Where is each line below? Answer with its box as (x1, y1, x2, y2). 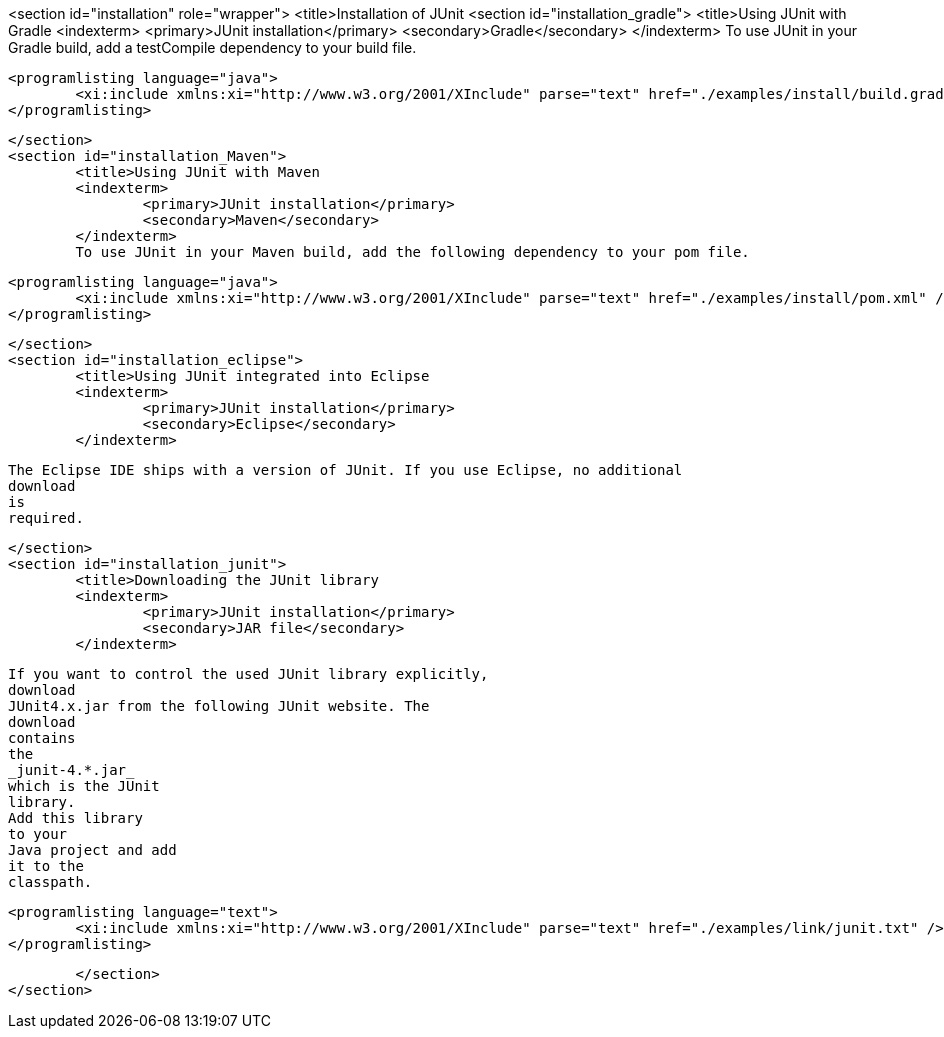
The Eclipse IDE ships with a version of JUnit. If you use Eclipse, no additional (8, 462, 683, 478)
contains (8, 730, 76, 746)
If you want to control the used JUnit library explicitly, (8, 666, 489, 682)
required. (8, 510, 84, 526)
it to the (8, 858, 84, 874)
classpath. (8, 874, 93, 890)
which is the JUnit (8, 778, 160, 794)
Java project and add (8, 842, 177, 858)
